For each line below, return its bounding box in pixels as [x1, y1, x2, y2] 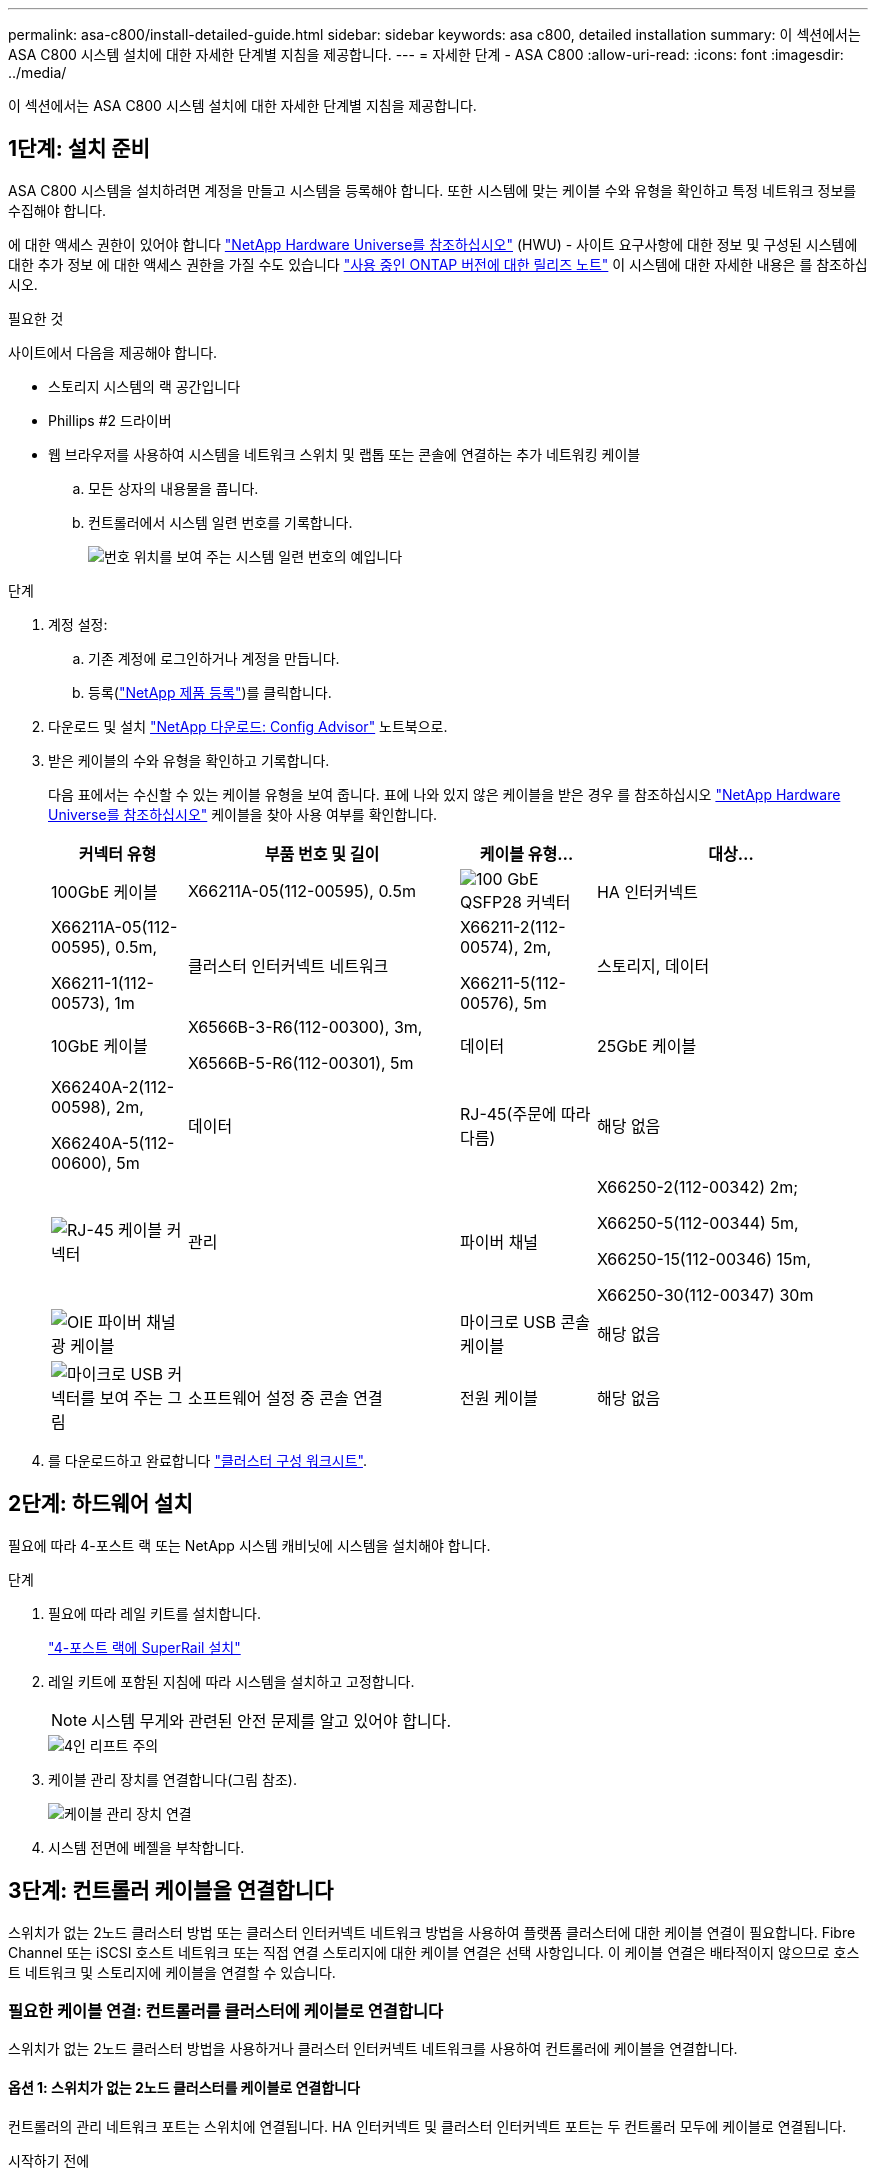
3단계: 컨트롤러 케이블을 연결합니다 [8, 1878, 334, 1904]
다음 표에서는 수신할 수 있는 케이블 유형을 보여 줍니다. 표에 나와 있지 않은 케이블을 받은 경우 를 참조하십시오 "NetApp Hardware [48, 785, 841, 803]
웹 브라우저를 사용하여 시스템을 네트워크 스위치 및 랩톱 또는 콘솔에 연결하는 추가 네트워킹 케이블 [48, 445, 641, 463]
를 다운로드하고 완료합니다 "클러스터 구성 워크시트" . [48, 1451, 367, 1469]
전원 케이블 [459, 1387, 539, 1408]
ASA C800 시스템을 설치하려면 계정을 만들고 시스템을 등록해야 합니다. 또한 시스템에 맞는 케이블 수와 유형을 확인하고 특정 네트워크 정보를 [8, 181, 857, 199]
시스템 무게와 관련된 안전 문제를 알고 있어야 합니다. [91, 1710, 452, 1731]
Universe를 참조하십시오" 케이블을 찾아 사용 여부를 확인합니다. [48, 805, 438, 823]
